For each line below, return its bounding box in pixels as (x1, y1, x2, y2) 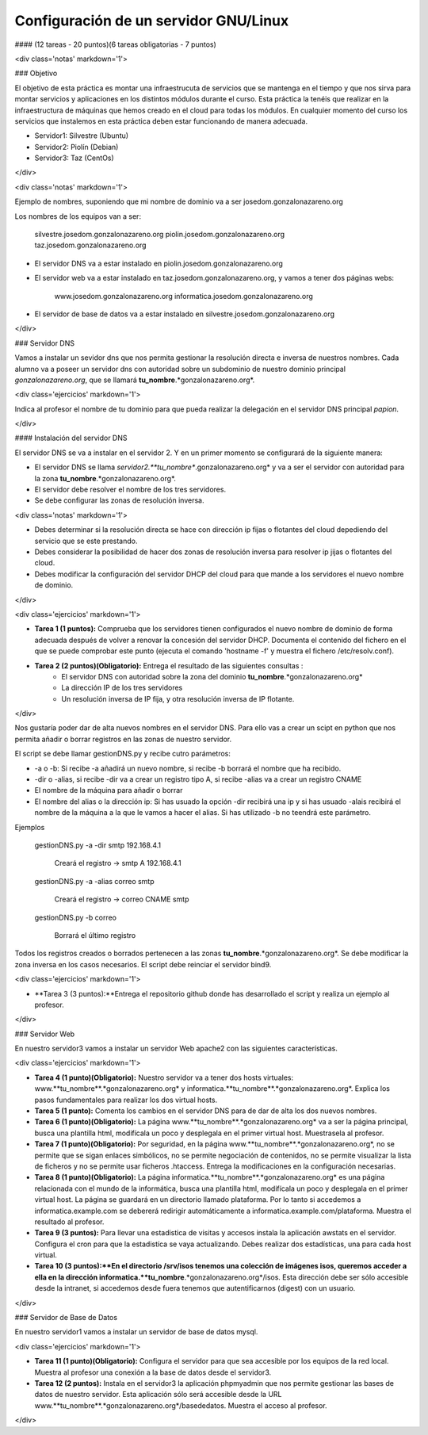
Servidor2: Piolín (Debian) (34, 142, 119, 151)
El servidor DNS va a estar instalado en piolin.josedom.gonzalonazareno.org (34, 258, 283, 268)
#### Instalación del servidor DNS (14, 433, 128, 443)
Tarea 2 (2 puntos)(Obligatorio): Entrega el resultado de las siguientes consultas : (34, 660, 304, 670)
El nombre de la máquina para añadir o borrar (34, 786, 183, 795)
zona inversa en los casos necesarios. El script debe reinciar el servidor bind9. (14, 959, 272, 969)
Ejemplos (14, 822, 45, 832)
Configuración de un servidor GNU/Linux (14, 12, 289, 29)
